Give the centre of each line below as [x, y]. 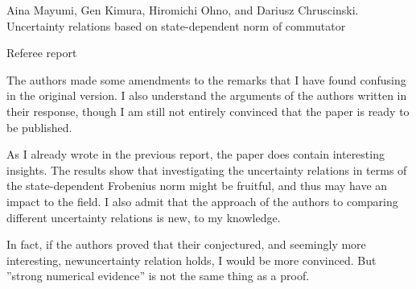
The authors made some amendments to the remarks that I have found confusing [206, 79]
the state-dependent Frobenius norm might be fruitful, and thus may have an [197, 186]
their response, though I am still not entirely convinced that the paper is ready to [208, 111]
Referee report [42, 53]
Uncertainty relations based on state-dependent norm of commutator [176, 25]
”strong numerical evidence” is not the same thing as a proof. [158, 276]
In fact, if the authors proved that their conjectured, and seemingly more [186, 244]
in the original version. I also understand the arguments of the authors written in [207, 95]
